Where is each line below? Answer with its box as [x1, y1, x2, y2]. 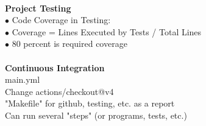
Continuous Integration [5, 61, 105, 74]
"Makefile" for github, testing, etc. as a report [5, 97, 175, 110]
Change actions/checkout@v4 [5, 85, 114, 97]
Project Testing [5, 1, 71, 14]
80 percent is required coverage [12, 37, 127, 50]
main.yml [5, 73, 40, 86]
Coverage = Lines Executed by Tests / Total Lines [12, 25, 202, 38]
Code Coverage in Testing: [12, 13, 111, 26]
